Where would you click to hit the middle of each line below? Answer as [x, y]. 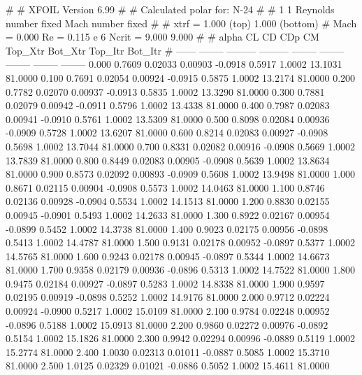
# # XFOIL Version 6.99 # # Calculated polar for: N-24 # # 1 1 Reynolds [170, 9]
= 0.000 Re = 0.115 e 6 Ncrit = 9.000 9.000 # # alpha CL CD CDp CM [162, 37]
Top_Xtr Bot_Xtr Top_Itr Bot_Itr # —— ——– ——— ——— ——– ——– [175, 50]
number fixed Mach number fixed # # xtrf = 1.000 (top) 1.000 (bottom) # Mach [181, 23]
